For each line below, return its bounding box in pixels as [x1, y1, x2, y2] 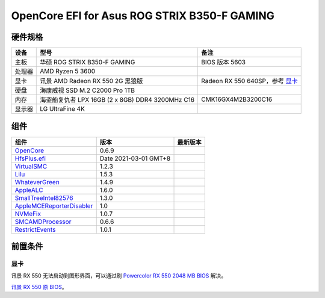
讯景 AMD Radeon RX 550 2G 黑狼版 [40, 77, 143, 85]
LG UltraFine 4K [40, 105, 85, 113]
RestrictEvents [14, 225, 56, 234]
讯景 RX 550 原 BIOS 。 [11, 283, 67, 290]
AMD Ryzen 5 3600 [40, 67, 96, 75]
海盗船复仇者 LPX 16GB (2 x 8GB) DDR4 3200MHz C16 [40, 96, 195, 104]
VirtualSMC [14, 162, 48, 170]
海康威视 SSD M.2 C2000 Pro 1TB [40, 86, 135, 95]
